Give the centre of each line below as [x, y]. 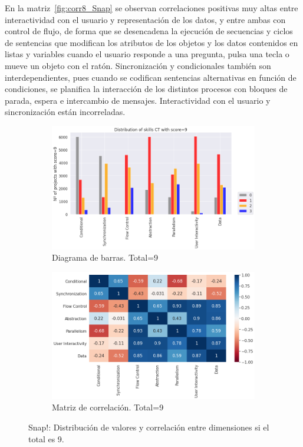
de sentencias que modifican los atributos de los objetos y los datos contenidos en [151, 42]
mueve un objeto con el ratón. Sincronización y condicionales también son [138, 65]
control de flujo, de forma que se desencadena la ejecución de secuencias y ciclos [149, 31]
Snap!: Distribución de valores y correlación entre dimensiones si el [149, 427]
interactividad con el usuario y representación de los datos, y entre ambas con [145, 19]
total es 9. [46, 438]
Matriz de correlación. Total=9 [108, 407]
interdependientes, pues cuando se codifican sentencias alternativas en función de [151, 77]
